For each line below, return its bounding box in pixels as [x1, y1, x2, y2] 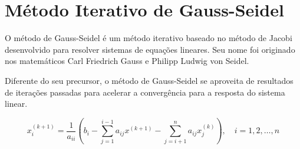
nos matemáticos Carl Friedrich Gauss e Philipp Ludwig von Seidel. [5, 55, 249, 67]
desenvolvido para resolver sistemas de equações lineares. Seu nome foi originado [5, 43, 295, 55]
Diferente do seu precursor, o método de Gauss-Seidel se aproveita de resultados [5, 74, 294, 86]
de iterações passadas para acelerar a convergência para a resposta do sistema [5, 86, 285, 98]
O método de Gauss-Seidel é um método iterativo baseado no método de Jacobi [5, 32, 292, 44]
